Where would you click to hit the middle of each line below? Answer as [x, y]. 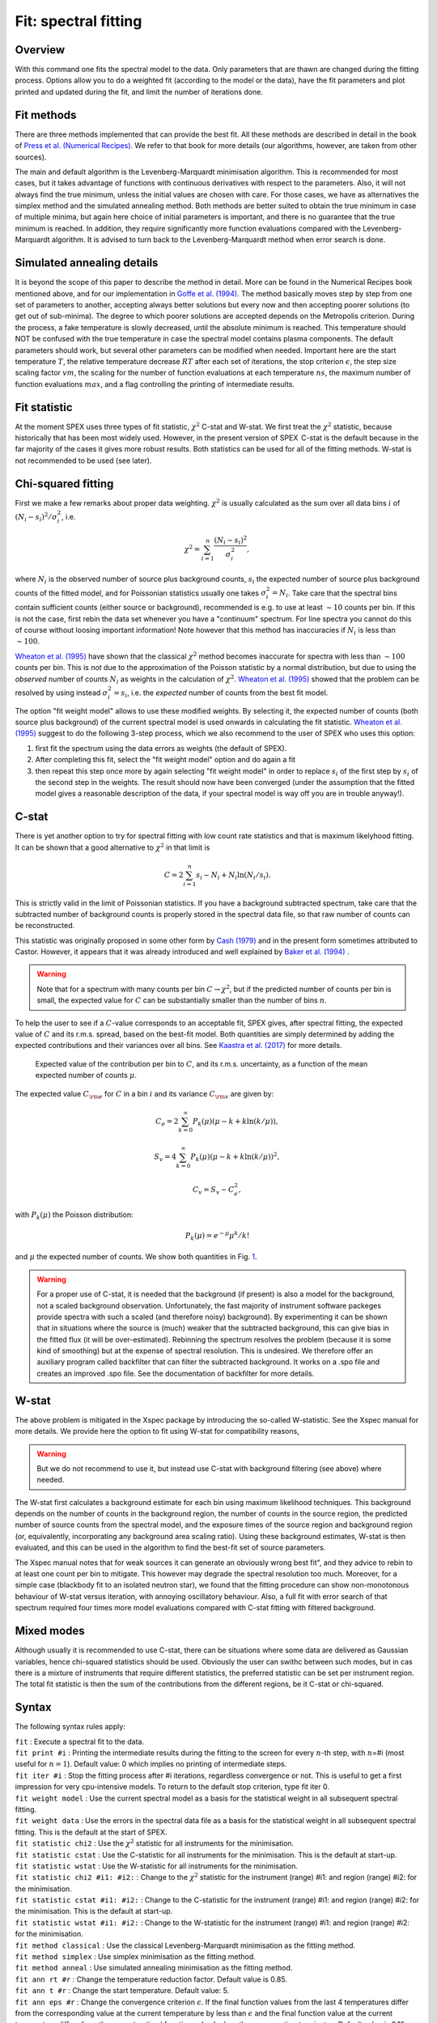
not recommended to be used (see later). [83, 460]
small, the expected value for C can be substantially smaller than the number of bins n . [182, 1000]
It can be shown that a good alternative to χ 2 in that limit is [112, 847]
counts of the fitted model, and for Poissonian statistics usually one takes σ [141, 593]
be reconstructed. [45, 926]
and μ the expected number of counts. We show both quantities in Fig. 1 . [136, 1257]
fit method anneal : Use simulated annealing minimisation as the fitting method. [154, 1968]
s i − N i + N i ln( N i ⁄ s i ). [233, 876]
